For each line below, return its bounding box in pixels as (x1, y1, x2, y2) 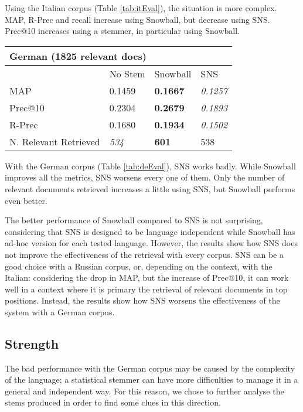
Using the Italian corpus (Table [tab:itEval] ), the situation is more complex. (5, 2, 277, 13)
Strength (5, 334, 59, 352)
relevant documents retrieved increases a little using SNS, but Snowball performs (5, 182, 295, 195)
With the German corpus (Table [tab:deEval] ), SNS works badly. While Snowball (5, 159, 296, 172)
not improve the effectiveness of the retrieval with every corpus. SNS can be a (5, 248, 284, 260)
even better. (5, 194, 47, 206)
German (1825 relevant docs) (9, 49, 147, 63)
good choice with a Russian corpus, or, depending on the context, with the (5, 260, 273, 272)
